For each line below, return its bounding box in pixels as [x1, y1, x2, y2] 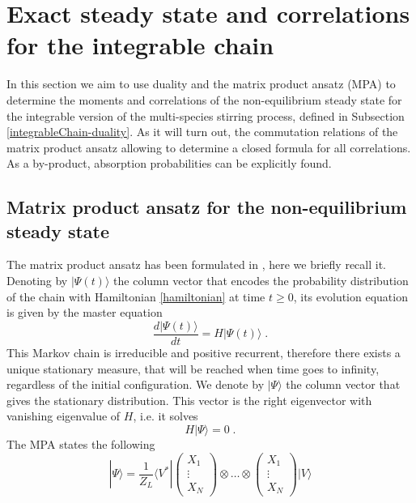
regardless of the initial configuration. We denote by [6, 376, 265, 393]
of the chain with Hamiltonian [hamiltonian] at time [6, 288, 265, 305]
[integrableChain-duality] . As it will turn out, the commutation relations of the [6, 123, 398, 140]
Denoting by [6, 272, 68, 289]
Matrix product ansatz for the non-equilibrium [6, 194, 407, 220]
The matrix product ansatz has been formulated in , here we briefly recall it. [6, 256, 386, 273]
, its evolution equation [293, 288, 408, 305]
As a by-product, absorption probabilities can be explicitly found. [6, 155, 332, 172]
